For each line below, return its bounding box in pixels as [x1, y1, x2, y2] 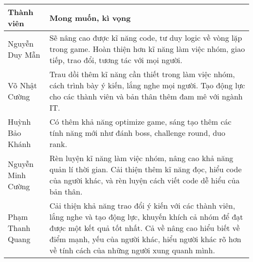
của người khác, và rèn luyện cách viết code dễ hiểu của [49, 175, 240, 186]
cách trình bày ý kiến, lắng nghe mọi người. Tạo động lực [49, 80, 245, 91]
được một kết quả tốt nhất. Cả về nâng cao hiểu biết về [49, 222, 240, 233]
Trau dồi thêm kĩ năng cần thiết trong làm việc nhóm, [49, 68, 235, 80]
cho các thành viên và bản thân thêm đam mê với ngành [49, 91, 243, 102]
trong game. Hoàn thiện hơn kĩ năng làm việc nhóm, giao [49, 43, 245, 54]
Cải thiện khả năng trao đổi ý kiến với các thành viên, [49, 200, 235, 211]
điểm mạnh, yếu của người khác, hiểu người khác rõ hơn [49, 233, 241, 245]
